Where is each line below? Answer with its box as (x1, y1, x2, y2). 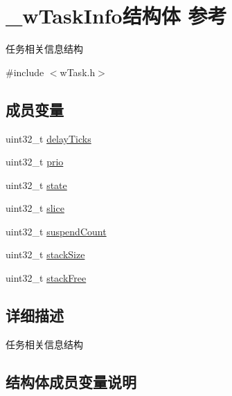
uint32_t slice (6, 201, 64, 215)
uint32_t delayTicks (6, 131, 91, 145)
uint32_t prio (6, 154, 64, 169)
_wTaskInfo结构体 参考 (6, 1, 227, 30)
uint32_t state (6, 177, 67, 192)
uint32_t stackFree (6, 271, 87, 285)
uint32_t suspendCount (6, 224, 107, 238)
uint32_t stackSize (6, 247, 85, 262)
